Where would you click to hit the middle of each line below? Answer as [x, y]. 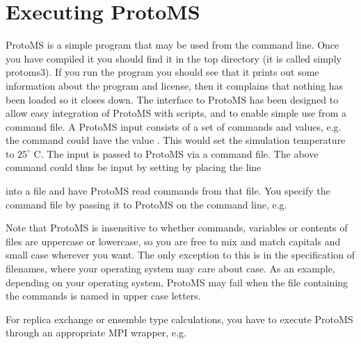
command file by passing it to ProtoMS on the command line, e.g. [146, 204]
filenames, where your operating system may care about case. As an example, [170, 269]
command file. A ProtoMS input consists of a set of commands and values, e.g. [174, 126]
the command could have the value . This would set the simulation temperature [176, 140]
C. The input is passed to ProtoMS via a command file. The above [176, 153]
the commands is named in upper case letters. [103, 296]
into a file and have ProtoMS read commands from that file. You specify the [168, 191]
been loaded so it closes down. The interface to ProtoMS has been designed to [172, 99]
